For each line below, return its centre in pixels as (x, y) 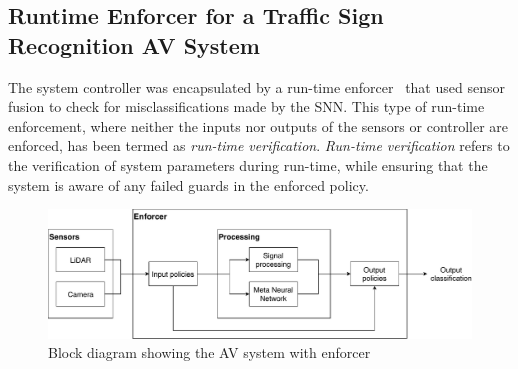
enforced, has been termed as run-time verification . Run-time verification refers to (259, 145)
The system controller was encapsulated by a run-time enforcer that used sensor (256, 86)
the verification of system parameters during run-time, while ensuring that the (248, 164)
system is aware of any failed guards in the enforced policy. (188, 184)
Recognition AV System (134, 44)
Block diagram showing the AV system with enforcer (209, 352)
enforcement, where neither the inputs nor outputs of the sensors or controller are (258, 125)
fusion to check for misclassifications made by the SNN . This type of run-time (246, 106)
